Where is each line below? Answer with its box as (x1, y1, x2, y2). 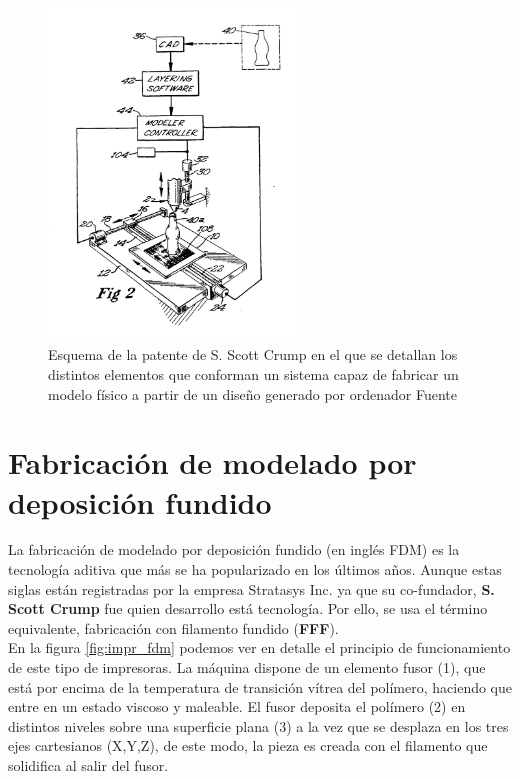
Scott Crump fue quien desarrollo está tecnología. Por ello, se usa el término (8, 598, 488, 619)
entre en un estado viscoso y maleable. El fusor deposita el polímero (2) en (8, 696, 466, 717)
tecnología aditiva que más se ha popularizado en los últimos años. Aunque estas (8, 559, 502, 580)
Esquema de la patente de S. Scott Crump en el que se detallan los (48, 344, 458, 365)
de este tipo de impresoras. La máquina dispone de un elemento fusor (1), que (8, 657, 486, 678)
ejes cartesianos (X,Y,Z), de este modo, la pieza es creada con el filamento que (8, 735, 488, 756)
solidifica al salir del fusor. (8, 755, 169, 775)
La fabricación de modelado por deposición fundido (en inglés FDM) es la (8, 539, 460, 560)
